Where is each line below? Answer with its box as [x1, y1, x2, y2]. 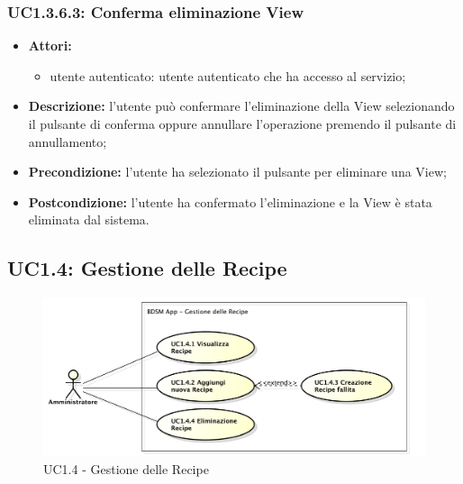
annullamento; [28, 132, 107, 151]
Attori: [28, 36, 72, 55]
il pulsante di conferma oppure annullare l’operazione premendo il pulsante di [28, 114, 457, 132]
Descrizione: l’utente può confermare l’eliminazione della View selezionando [28, 96, 455, 115]
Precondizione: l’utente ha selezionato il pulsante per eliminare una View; [28, 162, 447, 181]
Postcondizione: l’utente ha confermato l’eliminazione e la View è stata [28, 192, 432, 211]
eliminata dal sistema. [28, 210, 150, 229]
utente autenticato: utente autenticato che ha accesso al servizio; [50, 66, 406, 85]
